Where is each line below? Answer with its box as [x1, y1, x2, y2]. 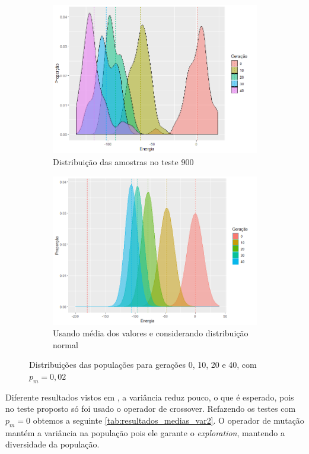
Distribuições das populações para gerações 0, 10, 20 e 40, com [29, 358, 257, 371]
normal [53, 338, 78, 351]
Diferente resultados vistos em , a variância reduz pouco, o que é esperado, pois [5, 390, 294, 403]
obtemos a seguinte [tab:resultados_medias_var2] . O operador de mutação [33, 414, 304, 426]
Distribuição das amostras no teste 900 [53, 155, 194, 168]
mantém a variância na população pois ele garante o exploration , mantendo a [5, 426, 285, 439]
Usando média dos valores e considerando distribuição [53, 327, 249, 339]
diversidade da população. [5, 438, 100, 450]
